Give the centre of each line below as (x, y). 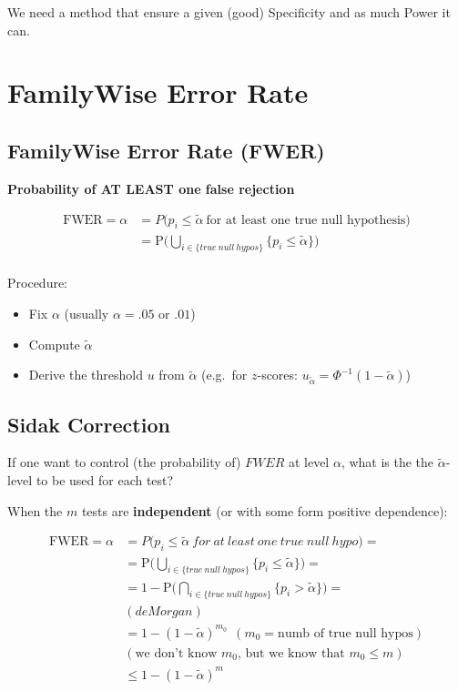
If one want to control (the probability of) (124, 462)
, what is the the (387, 462)
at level (309, 462)
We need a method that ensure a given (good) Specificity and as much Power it (229, 12)
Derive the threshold (86, 375)
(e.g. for (224, 375)
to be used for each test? (105, 480)
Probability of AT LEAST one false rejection (151, 188)
